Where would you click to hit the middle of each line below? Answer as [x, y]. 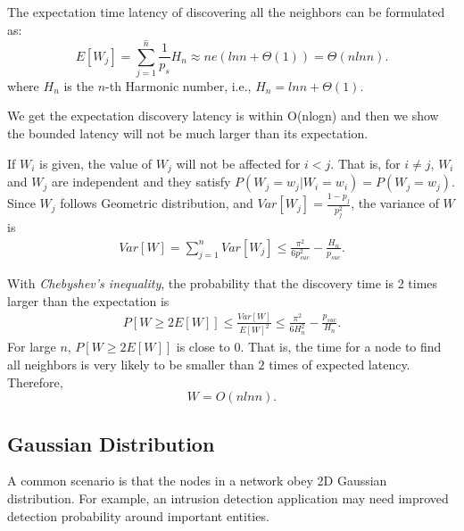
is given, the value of [96, 163]
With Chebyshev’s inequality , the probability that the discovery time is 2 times [223, 283]
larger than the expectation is [88, 300]
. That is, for [365, 163]
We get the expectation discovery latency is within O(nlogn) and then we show [223, 116]
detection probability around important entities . [138, 515]
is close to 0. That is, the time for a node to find [309, 347]
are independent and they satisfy [141, 182]
